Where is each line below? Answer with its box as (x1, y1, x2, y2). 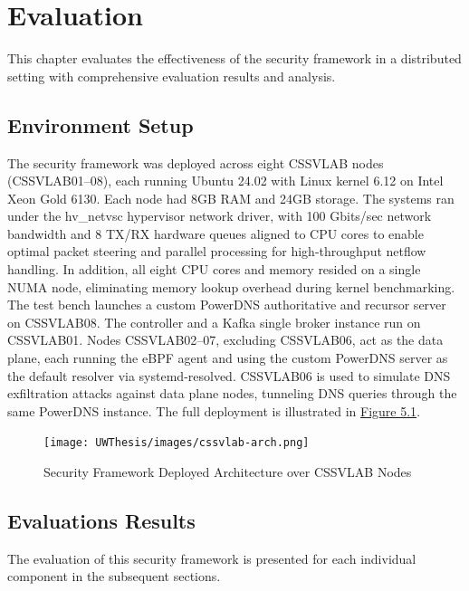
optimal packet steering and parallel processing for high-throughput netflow (7, 242, 426, 261)
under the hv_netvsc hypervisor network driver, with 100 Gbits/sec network (7, 206, 432, 225)
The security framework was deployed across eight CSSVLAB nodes (7, 153, 384, 172)
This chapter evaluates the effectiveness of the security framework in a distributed (7, 49, 462, 68)
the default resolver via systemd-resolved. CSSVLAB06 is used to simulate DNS (7, 366, 451, 385)
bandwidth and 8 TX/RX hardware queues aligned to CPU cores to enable (7, 224, 424, 243)
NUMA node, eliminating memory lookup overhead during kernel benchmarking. (7, 277, 455, 296)
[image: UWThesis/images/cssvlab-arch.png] (43, 436, 310, 450)
